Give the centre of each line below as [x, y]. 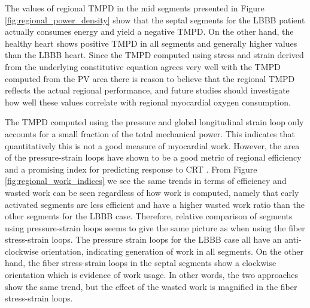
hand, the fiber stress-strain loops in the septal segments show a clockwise [141, 263]
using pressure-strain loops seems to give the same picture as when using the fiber [155, 227]
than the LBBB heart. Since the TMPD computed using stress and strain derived [154, 55]
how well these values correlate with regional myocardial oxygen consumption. [148, 102]
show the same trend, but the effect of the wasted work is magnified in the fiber [151, 286]
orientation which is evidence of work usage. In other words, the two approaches [152, 275]
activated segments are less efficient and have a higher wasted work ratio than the [155, 204]
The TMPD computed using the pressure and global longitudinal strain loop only [154, 122]
